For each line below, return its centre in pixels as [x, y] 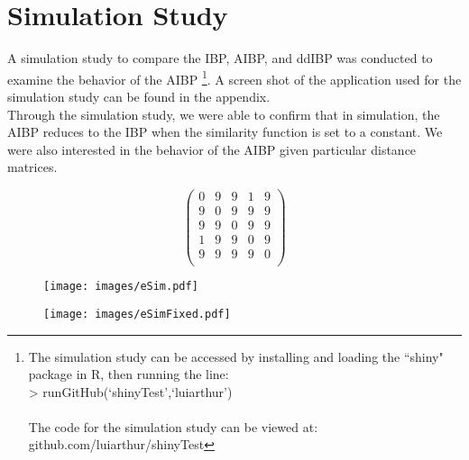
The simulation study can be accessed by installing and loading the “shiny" [236, 356]
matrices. [32, 167]
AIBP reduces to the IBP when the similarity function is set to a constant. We [225, 132]
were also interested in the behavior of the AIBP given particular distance [212, 149]
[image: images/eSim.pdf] [121, 287]
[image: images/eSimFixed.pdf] [137, 314]
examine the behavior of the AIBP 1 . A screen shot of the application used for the [234, 77]
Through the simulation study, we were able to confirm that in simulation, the [224, 114]
